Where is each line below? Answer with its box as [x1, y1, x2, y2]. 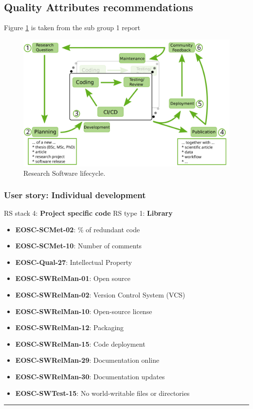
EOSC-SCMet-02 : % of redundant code [15, 224, 140, 234]
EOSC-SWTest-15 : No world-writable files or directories [15, 388, 190, 398]
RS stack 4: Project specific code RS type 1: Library [4, 208, 173, 218]
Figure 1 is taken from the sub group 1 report [4, 22, 141, 33]
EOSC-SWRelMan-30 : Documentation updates [15, 372, 165, 381]
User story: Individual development [4, 188, 146, 201]
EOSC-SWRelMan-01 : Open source [15, 273, 130, 283]
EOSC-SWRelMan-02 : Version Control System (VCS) [15, 290, 185, 300]
